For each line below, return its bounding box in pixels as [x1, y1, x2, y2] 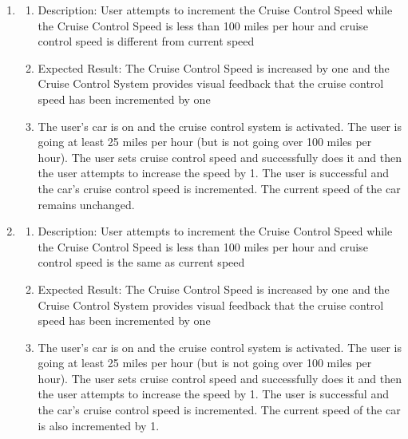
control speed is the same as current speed [38, 254, 245, 271]
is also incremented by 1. [38, 417, 160, 433]
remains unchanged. [38, 196, 135, 212]
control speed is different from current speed [38, 33, 255, 49]
